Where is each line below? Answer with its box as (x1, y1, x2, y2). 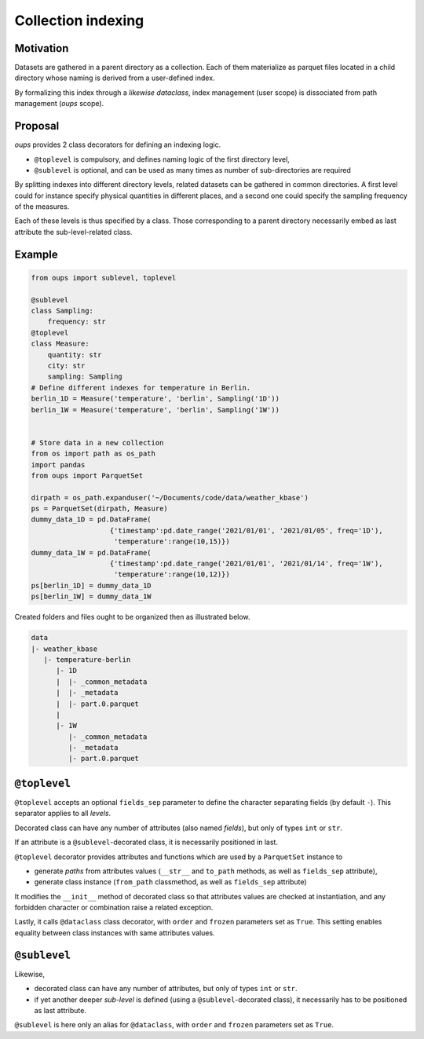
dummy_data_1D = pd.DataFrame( (31, 515, 152, 524)
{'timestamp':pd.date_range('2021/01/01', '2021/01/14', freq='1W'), (109, 559, 384, 569)
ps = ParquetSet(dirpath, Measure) (31, 504, 168, 514)
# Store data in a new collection (31, 438, 164, 447)
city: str (47, 361, 86, 370)
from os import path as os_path (31, 449, 156, 459)
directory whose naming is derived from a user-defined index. (14, 73, 215, 82)
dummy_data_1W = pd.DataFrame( (31, 548, 152, 557)
